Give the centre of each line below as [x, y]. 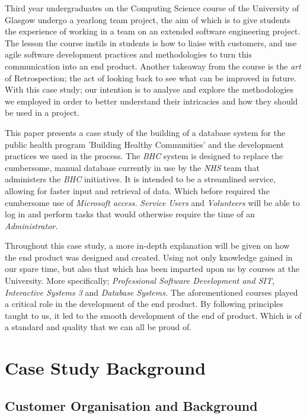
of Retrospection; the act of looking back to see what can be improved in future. [151, 77]
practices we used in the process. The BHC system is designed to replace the [144, 156]
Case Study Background [105, 368]
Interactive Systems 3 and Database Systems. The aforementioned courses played [151, 292]
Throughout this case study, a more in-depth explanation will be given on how [147, 246]
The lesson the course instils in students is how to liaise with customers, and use [151, 42]
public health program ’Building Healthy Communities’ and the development [144, 144]
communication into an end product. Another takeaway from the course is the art [153, 66]
